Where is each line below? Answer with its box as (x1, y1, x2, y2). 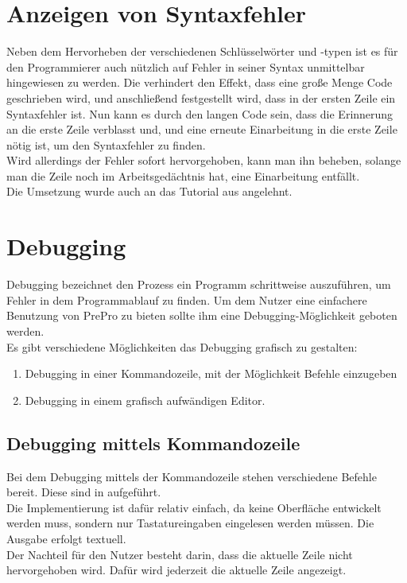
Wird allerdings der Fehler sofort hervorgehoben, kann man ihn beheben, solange (6, 152, 401, 169)
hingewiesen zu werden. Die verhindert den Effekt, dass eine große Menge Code (6, 74, 393, 91)
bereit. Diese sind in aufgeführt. (6, 484, 161, 500)
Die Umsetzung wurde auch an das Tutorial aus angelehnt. (6, 183, 293, 200)
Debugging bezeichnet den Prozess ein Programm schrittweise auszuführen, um (6, 276, 391, 293)
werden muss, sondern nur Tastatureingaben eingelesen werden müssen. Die (6, 515, 374, 531)
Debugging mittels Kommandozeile (6, 430, 300, 455)
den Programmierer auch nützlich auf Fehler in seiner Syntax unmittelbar (6, 58, 365, 75)
